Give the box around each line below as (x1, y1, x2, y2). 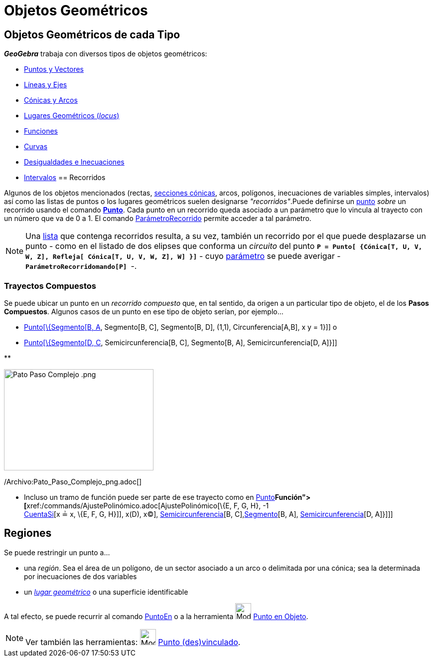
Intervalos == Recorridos (24, 173, 106, 182)
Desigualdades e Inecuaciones (24, 158, 125, 167)
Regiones (4, 527, 52, 540)
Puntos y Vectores (24, 65, 84, 74)
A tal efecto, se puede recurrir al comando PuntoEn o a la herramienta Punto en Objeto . (4, 612, 308, 621)
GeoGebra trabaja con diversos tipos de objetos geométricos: (4, 49, 207, 58)
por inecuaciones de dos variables (24, 572, 137, 581)
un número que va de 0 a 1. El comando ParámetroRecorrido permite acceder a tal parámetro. (4, 214, 311, 223)
